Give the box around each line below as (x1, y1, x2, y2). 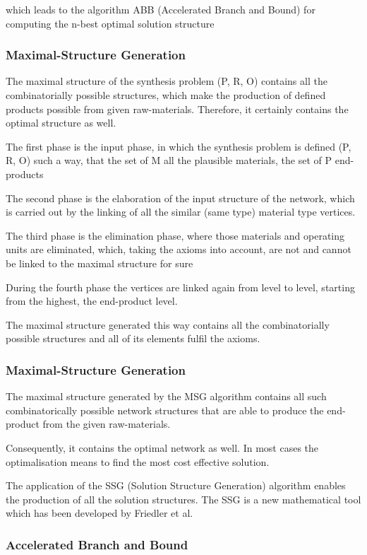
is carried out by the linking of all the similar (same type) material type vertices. (6, 204, 356, 219)
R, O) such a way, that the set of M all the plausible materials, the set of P (6, 153, 332, 168)
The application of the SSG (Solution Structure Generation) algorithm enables (6, 478, 346, 493)
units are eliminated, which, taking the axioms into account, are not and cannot (6, 242, 351, 257)
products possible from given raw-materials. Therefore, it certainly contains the (6, 101, 349, 116)
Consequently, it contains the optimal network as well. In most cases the (6, 440, 319, 455)
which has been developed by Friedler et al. (6, 506, 193, 520)
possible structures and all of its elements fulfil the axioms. (6, 331, 260, 346)
